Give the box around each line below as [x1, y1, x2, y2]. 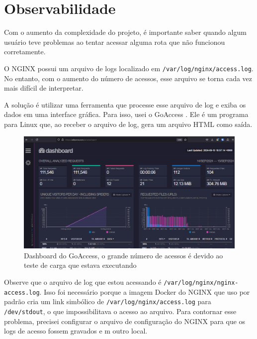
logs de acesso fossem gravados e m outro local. [4, 326, 148, 336]
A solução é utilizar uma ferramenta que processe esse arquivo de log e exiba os [4, 99, 246, 110]
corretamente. [4, 46, 46, 57]
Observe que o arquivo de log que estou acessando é [4, 276, 162, 287]
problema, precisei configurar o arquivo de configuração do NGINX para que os [4, 316, 246, 326]
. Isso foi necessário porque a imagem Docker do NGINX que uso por [39, 286, 250, 297]
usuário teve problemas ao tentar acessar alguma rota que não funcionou [4, 36, 225, 47]
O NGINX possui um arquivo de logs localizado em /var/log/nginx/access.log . [4, 63, 254, 73]
